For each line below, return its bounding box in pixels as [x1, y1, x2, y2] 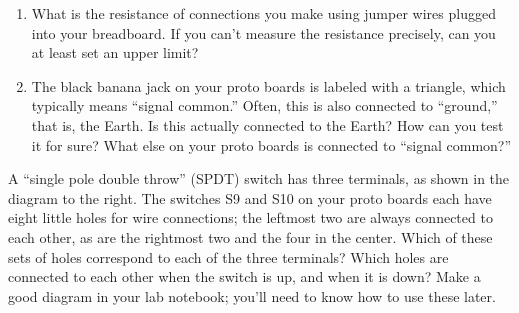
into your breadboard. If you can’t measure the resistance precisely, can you [31, 22, 496, 43]
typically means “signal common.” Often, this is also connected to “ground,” [31, 95, 498, 116]
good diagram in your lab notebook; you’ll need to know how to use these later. [8, 285, 496, 306]
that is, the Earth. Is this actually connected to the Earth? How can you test [31, 114, 504, 135]
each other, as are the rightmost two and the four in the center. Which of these [8, 226, 493, 247]
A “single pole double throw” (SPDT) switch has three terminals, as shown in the [8, 168, 510, 189]
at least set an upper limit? [31, 42, 199, 63]
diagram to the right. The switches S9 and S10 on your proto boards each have [8, 187, 492, 208]
